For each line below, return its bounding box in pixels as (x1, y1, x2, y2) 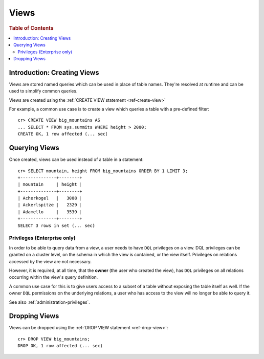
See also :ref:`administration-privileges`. (9, 299, 90, 305)
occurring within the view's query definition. (9, 274, 98, 280)
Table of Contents (9, 24, 54, 31)
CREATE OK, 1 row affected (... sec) (18, 131, 109, 137)
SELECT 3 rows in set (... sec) (18, 223, 95, 228)
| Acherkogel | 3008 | (18, 196, 83, 201)
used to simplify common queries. (9, 88, 78, 94)
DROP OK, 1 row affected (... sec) (18, 343, 103, 349)
